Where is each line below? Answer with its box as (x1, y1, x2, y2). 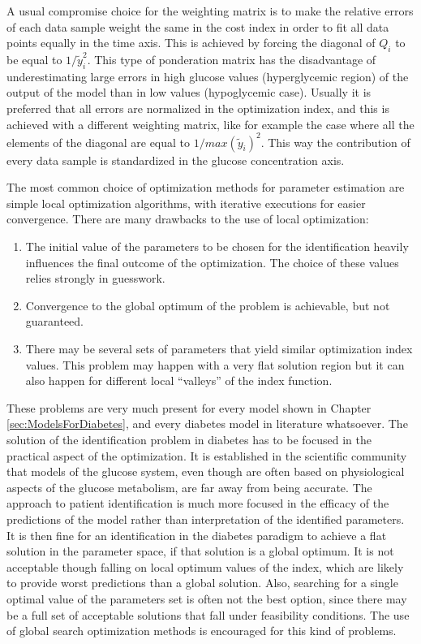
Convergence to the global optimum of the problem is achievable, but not (25, 296, 390, 313)
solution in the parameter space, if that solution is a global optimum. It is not (6, 542, 394, 560)
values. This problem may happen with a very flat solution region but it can (25, 356, 405, 373)
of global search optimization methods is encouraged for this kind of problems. (6, 622, 397, 639)
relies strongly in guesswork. (25, 270, 165, 287)
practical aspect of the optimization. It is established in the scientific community (6, 447, 407, 464)
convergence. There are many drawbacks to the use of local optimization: (6, 210, 369, 227)
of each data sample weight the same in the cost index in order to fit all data (6, 18, 389, 35)
